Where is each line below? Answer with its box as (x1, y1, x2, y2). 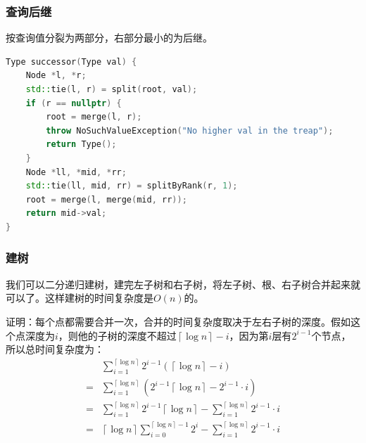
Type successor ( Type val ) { (6, 56, 137, 67)
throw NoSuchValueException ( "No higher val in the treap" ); (46, 125, 334, 136)
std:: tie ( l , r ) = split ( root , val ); (25, 84, 198, 94)
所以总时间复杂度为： (6, 342, 104, 357)
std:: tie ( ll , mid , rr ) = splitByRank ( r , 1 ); (25, 181, 238, 191)
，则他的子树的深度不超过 (58, 328, 177, 342)
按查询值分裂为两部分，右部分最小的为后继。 (6, 30, 213, 45)
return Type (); (46, 139, 117, 150)
